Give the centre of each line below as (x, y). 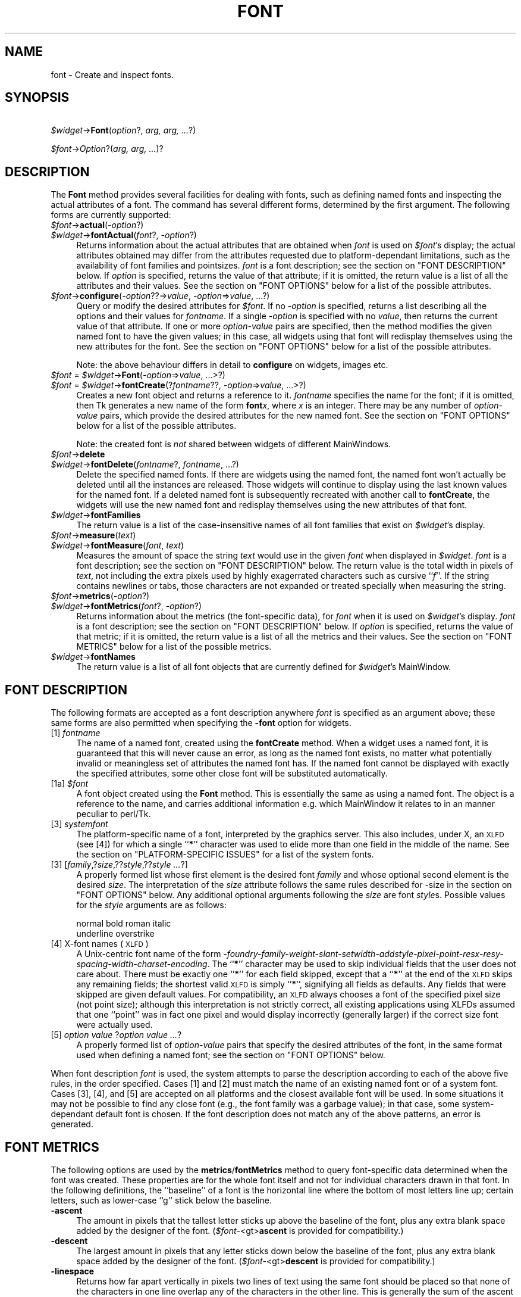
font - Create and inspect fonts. (112, 74)
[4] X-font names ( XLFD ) (100, 944)
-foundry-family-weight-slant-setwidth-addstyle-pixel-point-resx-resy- (363, 954)
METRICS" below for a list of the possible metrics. (174, 647)
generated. (72, 1124)
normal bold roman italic (124, 924)
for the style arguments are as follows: (151, 905)
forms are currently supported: (111, 215)
